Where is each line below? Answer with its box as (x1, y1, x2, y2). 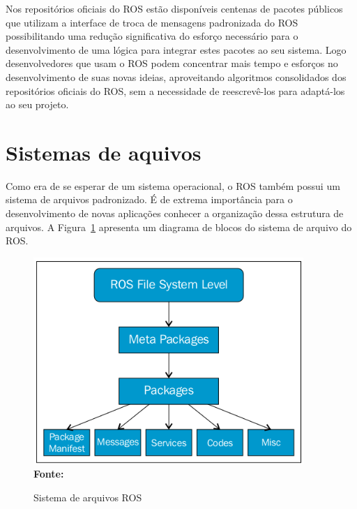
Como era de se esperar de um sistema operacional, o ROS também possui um (6, 178, 340, 193)
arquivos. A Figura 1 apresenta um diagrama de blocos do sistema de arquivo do (6, 219, 352, 234)
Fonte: (33, 466, 64, 481)
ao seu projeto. (6, 97, 69, 112)
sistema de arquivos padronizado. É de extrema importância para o (6, 192, 293, 207)
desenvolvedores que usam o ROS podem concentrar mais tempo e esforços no (6, 56, 338, 71)
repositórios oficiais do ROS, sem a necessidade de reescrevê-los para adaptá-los (6, 83, 345, 98)
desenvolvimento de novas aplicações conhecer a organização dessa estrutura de (6, 206, 344, 221)
